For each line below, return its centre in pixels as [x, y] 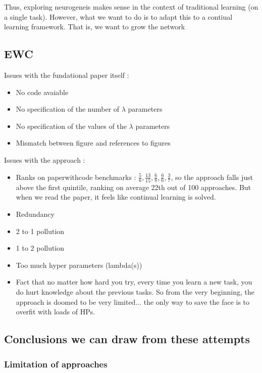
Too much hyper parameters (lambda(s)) [79, 265]
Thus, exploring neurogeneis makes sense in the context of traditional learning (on [131, 7]
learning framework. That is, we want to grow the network [95, 27]
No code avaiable [42, 92]
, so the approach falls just [212, 177]
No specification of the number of [68, 109]
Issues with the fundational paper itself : [67, 75]
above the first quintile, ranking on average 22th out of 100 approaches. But [134, 187]
